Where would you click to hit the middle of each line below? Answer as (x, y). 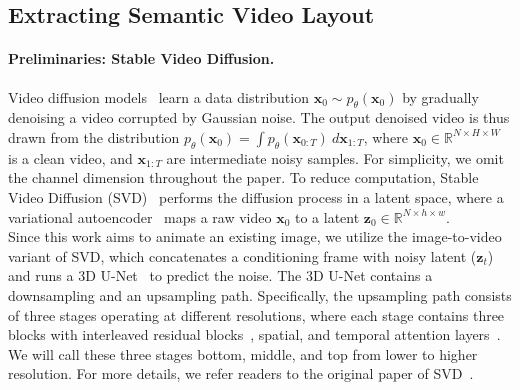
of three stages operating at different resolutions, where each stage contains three (256, 314)
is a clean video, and (70, 157)
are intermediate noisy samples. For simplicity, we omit (335, 157)
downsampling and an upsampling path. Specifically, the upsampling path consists (260, 294)
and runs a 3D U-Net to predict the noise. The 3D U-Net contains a (220, 275)
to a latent (327, 216)
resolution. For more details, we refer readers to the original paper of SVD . (241, 373)
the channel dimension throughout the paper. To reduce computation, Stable (243, 177)
